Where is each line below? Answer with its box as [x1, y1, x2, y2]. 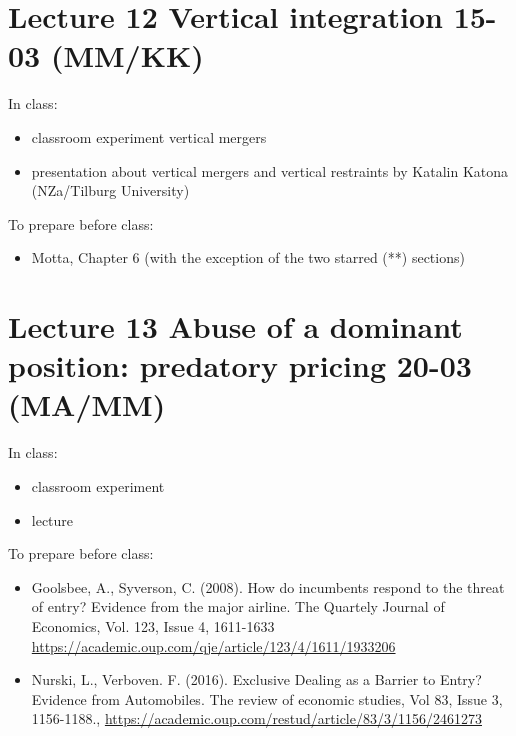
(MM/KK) [50, 35, 204, 76]
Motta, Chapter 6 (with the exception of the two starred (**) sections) [31, 247, 465, 268]
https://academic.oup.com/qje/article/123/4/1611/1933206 [31, 635, 396, 656]
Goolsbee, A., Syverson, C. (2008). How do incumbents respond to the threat [31, 576, 505, 597]
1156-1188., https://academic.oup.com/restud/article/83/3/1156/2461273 [31, 708, 482, 729]
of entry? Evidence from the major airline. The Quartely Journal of [31, 596, 445, 617]
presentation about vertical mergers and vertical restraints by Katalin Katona [31, 160, 509, 181]
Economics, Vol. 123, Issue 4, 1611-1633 [31, 615, 275, 636]
